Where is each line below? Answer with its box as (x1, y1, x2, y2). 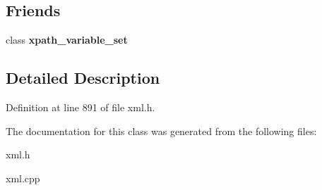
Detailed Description (6, 67, 160, 89)
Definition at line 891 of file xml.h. (6, 100, 155, 114)
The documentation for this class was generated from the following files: (6, 123, 317, 138)
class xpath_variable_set (6, 32, 128, 47)
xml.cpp (6, 170, 40, 185)
